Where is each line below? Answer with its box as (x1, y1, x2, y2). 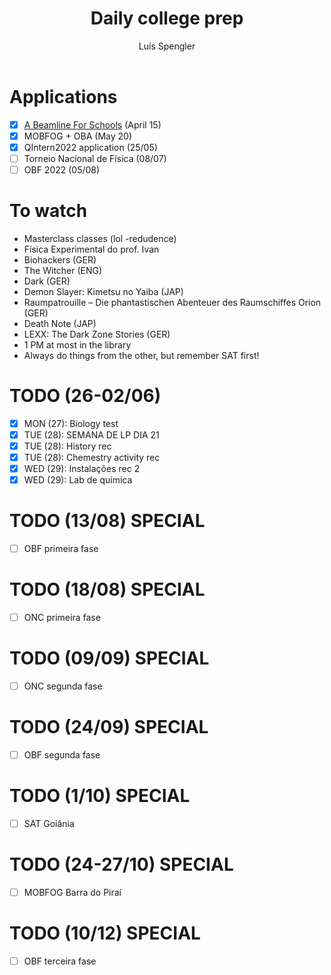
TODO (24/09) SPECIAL (9, 716, 209, 739)
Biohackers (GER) (23, 253, 97, 266)
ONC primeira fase (23, 612, 101, 624)
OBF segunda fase (23, 749, 101, 761)
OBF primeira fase (23, 543, 99, 555)
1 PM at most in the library (23, 338, 132, 351)
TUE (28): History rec (23, 440, 112, 452)
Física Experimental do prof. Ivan (23, 243, 160, 255)
